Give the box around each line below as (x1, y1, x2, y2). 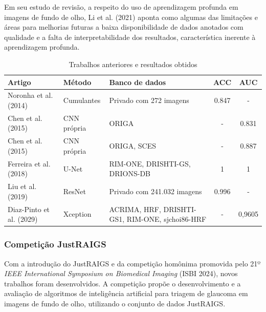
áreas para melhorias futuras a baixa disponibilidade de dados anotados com (4, 22, 243, 32)
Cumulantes (63, 95, 101, 106)
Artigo (8, 76, 31, 87)
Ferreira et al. (8, 158, 51, 169)
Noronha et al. (8, 90, 53, 100)
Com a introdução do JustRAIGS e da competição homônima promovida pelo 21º (4, 258, 261, 268)
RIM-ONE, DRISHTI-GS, (109, 158, 191, 169)
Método (63, 76, 92, 87)
